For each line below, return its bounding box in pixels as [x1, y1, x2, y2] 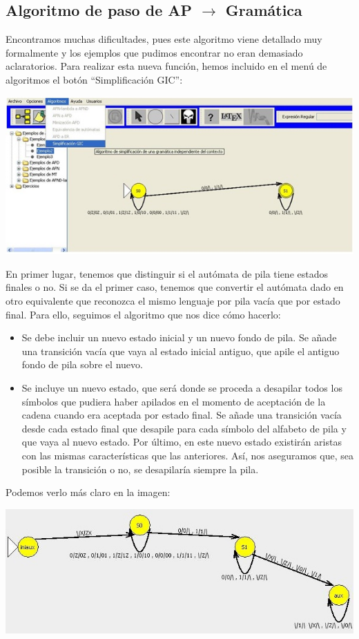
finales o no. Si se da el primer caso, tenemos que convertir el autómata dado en [6, 280, 344, 294]
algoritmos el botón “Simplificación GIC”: [6, 72, 183, 86]
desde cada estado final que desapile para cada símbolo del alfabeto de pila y [21, 421, 347, 435]
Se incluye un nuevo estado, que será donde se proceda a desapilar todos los [21, 380, 342, 394]
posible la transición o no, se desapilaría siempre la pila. [21, 461, 259, 476]
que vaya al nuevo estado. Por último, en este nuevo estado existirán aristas [21, 435, 342, 449]
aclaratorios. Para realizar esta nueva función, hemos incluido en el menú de [6, 59, 327, 73]
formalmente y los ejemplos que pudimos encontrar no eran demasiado [6, 45, 303, 59]
